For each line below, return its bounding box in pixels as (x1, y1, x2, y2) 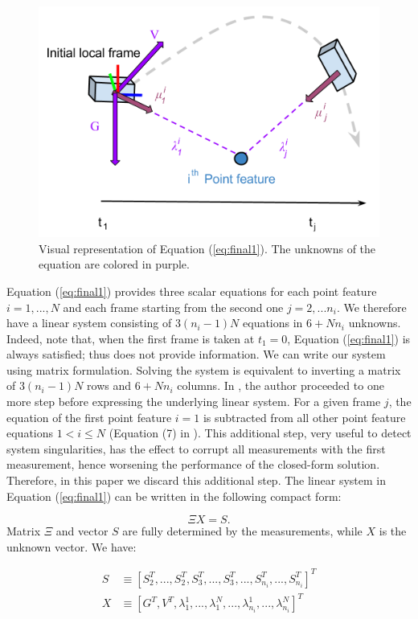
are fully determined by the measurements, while (122, 523, 363, 539)
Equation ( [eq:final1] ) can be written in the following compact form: (6, 487, 342, 504)
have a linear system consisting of (6, 314, 172, 331)
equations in (243, 314, 303, 331)
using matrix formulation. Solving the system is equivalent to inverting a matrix (6, 361, 401, 378)
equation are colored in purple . (39, 256, 190, 273)
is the (379, 523, 407, 539)
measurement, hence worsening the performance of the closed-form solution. (6, 456, 380, 473)
